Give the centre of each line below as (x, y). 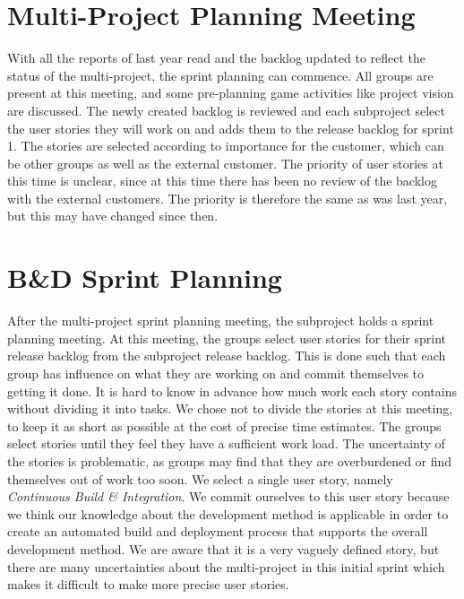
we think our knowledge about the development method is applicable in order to (228, 513)
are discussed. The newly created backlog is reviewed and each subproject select (226, 110)
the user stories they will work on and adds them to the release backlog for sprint (231, 128)
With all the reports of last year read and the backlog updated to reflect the (217, 58)
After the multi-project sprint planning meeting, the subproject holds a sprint (221, 321)
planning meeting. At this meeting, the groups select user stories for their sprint (227, 338)
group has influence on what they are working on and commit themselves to (216, 373)
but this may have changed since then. (113, 216)
